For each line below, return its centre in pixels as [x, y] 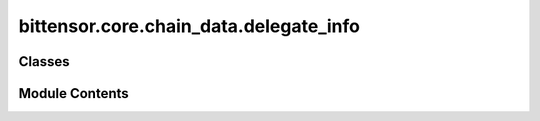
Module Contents [73, 93]
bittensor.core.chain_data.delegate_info [189, 26]
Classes [44, 61]
